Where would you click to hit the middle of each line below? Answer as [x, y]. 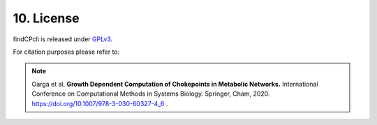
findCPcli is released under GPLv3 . [63, 39]
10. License [46, 18]
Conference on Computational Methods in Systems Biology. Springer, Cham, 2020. [151, 94]
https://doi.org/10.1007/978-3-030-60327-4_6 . [100, 103]
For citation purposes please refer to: [66, 52]
